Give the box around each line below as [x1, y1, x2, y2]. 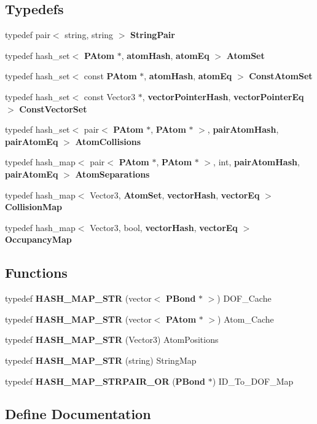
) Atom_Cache [217, 312, 274, 325]
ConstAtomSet [249, 69, 313, 82]
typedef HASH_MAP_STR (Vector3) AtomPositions [5, 333, 219, 346]
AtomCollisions [75, 135, 141, 147]
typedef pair [5, 28, 50, 41]
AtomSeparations [75, 167, 150, 180]
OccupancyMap [5, 233, 72, 246]
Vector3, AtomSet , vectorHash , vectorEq [90, 188, 260, 201]
